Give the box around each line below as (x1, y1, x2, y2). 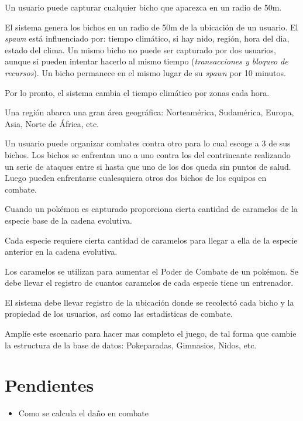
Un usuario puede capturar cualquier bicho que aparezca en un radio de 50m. (5, 1, 282, 13)
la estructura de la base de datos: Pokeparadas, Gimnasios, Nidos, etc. (5, 338, 257, 351)
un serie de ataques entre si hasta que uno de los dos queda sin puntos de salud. (5, 160, 291, 172)
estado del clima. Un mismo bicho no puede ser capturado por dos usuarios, (5, 43, 276, 56)
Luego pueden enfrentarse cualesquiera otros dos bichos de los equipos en (5, 172, 267, 184)
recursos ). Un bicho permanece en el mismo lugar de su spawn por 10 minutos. (5, 66, 286, 78)
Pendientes (5, 373, 94, 397)
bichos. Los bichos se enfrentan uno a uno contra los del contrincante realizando (5, 148, 291, 160)
